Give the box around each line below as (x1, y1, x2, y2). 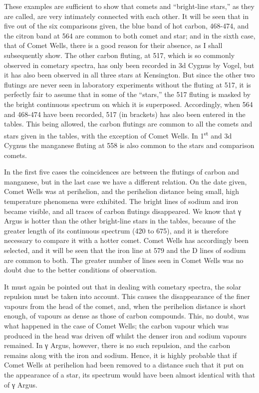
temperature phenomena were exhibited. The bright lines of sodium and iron (4, 195, 239, 206)
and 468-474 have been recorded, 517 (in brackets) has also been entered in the (4, 108, 246, 119)
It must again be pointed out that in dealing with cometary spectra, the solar (4, 281, 242, 291)
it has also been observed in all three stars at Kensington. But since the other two (4, 69, 255, 80)
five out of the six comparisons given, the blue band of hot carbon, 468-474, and (4, 20, 249, 31)
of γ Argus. (4, 379, 37, 389)
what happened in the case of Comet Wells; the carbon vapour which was (4, 320, 229, 331)
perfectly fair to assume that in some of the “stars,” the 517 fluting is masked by (4, 89, 251, 99)
